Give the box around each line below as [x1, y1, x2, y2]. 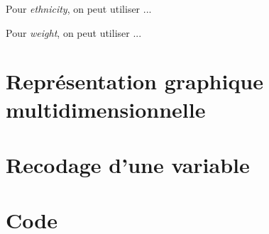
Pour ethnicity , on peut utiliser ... [6, 1, 152, 16]
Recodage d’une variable [6, 150, 250, 179]
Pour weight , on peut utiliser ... [6, 25, 142, 40]
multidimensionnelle [6, 94, 206, 123]
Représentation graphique [6, 67, 264, 96]
